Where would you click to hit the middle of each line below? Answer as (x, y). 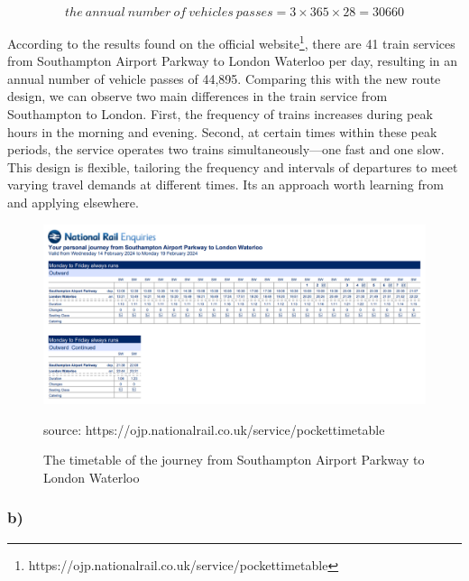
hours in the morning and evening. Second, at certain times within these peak (222, 131)
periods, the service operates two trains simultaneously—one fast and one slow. (226, 149)
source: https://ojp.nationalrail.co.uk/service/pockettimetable (214, 429)
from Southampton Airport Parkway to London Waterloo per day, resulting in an (232, 61)
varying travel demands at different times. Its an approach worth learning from (225, 184)
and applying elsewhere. (73, 202)
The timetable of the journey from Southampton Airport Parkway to (234, 460)
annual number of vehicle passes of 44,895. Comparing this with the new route (224, 78)
